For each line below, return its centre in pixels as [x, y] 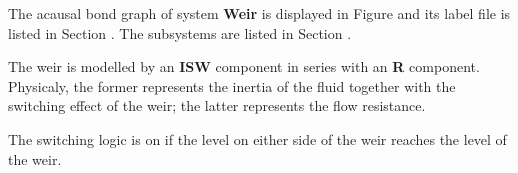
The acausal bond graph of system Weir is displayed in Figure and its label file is [259, 13]
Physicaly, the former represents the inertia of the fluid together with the [232, 85]
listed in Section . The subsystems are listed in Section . [180, 32]
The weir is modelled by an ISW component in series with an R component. [244, 66]
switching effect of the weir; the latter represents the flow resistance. [217, 105]
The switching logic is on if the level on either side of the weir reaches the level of [257, 138]
